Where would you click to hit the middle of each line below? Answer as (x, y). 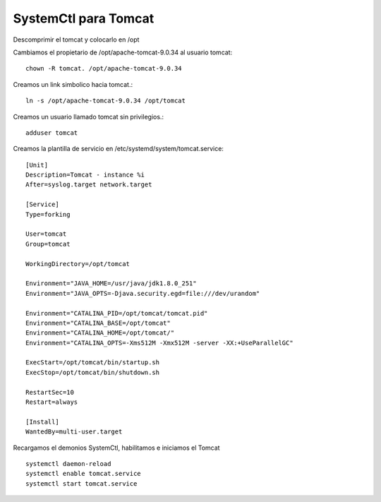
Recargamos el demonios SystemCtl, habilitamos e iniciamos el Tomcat (116, 448)
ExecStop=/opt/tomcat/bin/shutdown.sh (93, 372)
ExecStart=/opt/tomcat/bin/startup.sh (93, 363)
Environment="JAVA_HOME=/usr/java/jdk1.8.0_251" (111, 283)
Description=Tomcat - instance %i (85, 175)
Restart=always (52, 402)
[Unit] (37, 165)
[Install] (42, 422)
